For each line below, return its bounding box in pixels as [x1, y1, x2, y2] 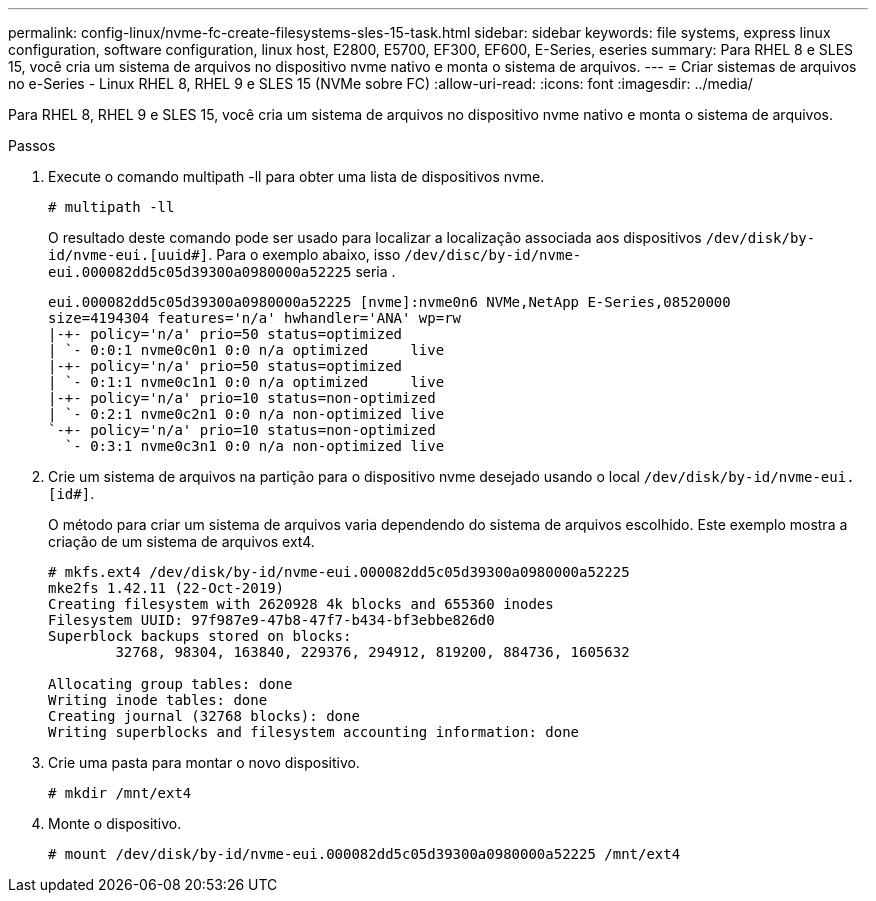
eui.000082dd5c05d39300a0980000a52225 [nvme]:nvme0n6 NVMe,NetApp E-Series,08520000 [48, 294, 731, 310]
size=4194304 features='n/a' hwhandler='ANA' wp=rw [48, 310, 462, 326]
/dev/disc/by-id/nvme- [404, 247, 582, 263]
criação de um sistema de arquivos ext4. [48, 533, 315, 550]
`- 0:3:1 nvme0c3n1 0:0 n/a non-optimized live [64, 438, 445, 454]
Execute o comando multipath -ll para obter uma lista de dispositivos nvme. [48, 168, 545, 185]
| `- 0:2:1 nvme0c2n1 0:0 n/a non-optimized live [48, 406, 445, 422]
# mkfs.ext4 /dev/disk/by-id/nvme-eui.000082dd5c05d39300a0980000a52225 [48, 564, 630, 580]
